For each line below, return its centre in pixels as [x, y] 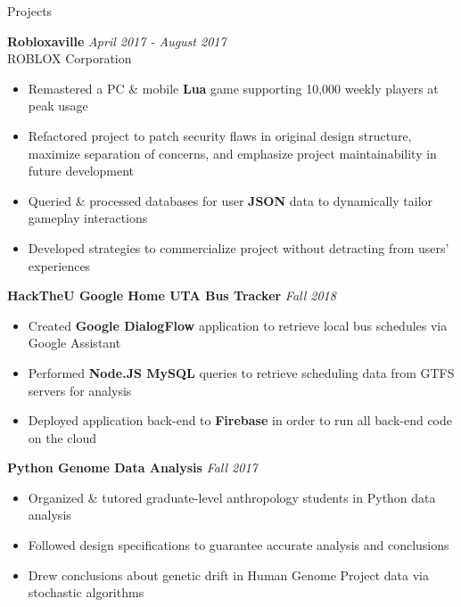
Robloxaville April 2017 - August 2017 [117, 41]
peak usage [58, 106]
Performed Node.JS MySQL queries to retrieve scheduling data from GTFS [241, 372]
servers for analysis [80, 390]
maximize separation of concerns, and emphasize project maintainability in [232, 153]
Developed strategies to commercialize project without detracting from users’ [239, 247]
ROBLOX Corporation [70, 58]
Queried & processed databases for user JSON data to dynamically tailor [230, 200]
